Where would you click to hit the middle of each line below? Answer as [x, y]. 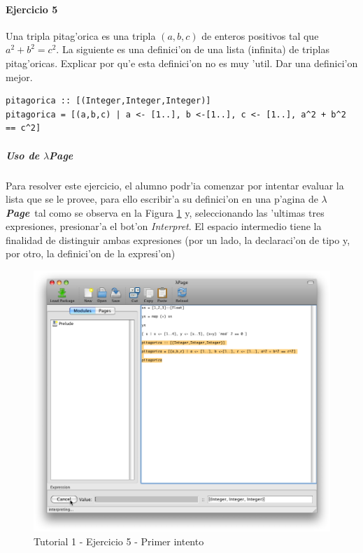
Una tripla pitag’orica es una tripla [81, 35]
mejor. [19, 77]
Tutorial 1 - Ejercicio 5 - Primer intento [119, 541]
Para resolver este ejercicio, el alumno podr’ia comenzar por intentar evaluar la [175, 185]
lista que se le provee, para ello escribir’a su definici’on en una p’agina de [162, 199]
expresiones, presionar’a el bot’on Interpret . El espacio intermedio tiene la [164, 226]
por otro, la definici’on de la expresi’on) [91, 253]
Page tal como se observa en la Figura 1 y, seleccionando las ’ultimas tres [165, 212]
